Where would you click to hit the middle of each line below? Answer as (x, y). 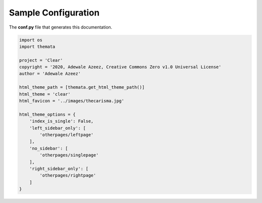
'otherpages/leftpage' (67, 135)
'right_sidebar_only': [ (59, 169)
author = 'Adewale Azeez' (50, 74)
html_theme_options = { (48, 114)
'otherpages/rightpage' (68, 175)
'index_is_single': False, (62, 121)
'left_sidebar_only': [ (57, 128)
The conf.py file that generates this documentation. (61, 27)
